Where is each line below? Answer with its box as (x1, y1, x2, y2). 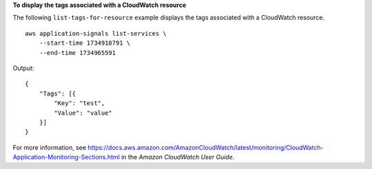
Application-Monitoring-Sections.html (12, 153, 121, 161)
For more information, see (12, 143, 86, 151)
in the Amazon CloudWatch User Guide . (121, 153, 235, 161)
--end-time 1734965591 (39, 49, 116, 56)
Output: (12, 64, 34, 72)
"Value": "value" (54, 109, 113, 117)
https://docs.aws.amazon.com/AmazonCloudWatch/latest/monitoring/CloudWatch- (87, 143, 324, 151)
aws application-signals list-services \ (25, 30, 167, 37)
